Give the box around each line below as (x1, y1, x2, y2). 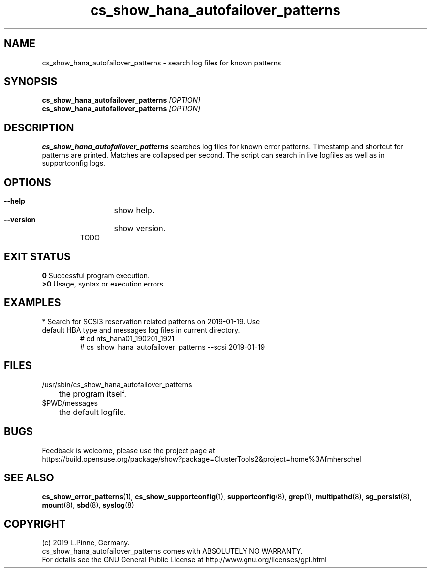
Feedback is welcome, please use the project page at (42, 446, 215, 455)
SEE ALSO (4, 471, 54, 484)
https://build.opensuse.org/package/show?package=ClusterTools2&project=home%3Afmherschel (42, 454, 361, 463)
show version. (114, 223, 166, 234)
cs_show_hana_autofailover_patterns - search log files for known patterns (42, 58, 281, 67)
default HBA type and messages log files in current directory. (42, 325, 240, 334)
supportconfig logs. (42, 159, 106, 168)
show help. (114, 205, 154, 216)
